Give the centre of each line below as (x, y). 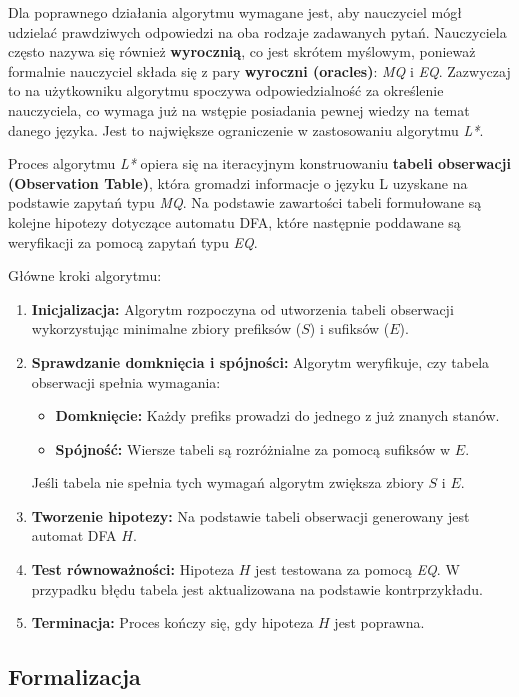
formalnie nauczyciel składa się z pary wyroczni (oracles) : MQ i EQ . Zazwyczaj (259, 70)
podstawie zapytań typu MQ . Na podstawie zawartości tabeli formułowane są (245, 202)
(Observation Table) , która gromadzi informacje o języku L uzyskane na (238, 182)
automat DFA (74, 535)
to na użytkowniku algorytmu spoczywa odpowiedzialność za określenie (226, 90)
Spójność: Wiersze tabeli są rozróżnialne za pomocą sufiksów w (253, 448)
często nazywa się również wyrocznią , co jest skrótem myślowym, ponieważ (242, 51)
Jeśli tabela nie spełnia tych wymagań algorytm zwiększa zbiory (227, 482)
